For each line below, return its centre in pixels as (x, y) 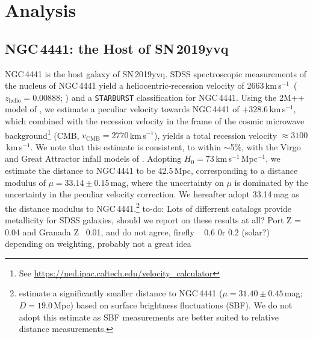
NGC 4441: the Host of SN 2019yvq (117, 48)
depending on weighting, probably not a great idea (98, 244)
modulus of (25, 182)
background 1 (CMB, (42, 134)
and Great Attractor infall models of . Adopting (93, 158)
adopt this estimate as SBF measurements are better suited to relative (149, 317)
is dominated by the (271, 182)
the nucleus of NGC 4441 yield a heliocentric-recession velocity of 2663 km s (143, 85)
